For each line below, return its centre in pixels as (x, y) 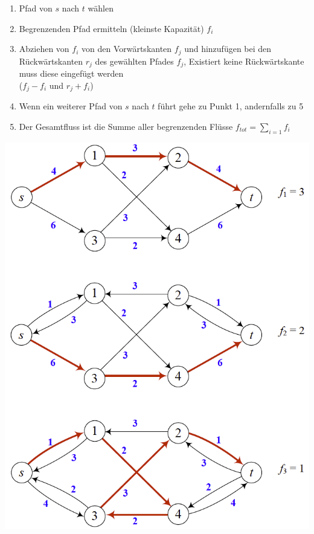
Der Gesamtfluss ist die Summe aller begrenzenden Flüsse (126, 126)
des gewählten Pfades (134, 61)
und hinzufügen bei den (228, 49)
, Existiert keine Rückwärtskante (244, 61)
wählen (101, 8)
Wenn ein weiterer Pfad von (71, 106)
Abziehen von (44, 49)
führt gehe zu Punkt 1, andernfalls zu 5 (231, 106)
